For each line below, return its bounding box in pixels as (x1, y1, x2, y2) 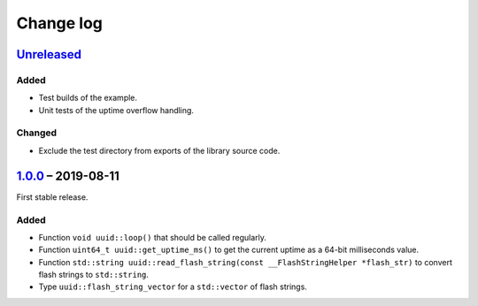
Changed (16, 126, 58, 139)
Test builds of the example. (38, 93, 137, 103)
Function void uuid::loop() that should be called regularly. (38, 232, 267, 242)
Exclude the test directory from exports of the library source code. (38, 145, 281, 156)
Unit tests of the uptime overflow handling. (38, 104, 195, 115)
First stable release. (16, 191, 89, 203)
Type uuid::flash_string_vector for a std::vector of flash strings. (38, 281, 307, 292)
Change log (16, 13, 104, 33)
